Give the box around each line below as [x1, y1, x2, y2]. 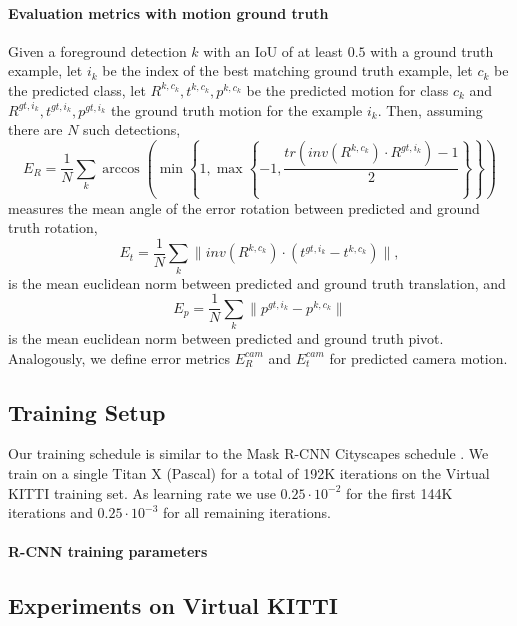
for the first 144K [345, 482, 453, 503]
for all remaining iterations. [163, 502, 331, 523]
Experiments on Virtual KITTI [8, 590, 338, 621]
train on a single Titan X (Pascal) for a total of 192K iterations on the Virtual [8, 463, 490, 484]
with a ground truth [370, 40, 494, 61]
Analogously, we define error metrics [8, 347, 230, 368]
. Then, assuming [377, 99, 483, 120]
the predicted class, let [8, 79, 146, 100]
